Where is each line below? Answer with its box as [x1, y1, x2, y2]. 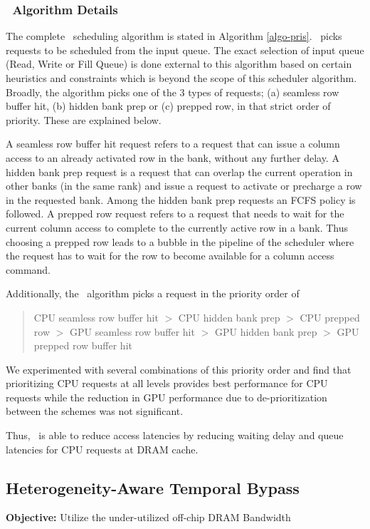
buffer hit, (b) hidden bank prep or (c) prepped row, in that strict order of [6, 98, 331, 113]
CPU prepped [300, 309, 360, 324]
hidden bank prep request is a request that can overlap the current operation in [6, 164, 353, 179]
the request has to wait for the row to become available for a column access [6, 248, 334, 263]
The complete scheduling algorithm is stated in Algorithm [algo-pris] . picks [6, 29, 342, 43]
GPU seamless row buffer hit [69, 324, 195, 339]
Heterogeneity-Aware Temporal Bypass [6, 476, 300, 498]
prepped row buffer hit [33, 338, 132, 353]
